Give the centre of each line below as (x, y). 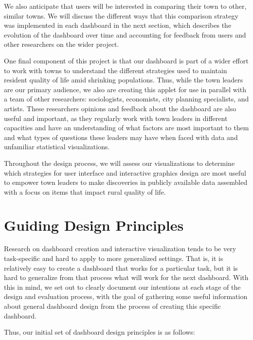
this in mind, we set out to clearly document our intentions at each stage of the (122, 287)
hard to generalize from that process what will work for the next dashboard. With (126, 277)
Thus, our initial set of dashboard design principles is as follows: (99, 332)
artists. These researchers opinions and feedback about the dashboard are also (120, 108)
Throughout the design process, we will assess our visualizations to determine (119, 163)
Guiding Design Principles (94, 225)
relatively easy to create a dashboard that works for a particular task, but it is (121, 268)
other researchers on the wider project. (62, 44)
